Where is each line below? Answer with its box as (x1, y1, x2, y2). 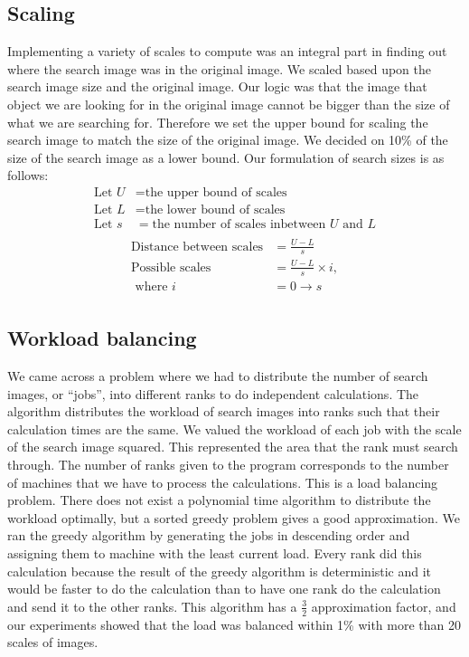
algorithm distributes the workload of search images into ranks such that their (7, 402, 440, 421)
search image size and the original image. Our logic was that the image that (7, 77, 427, 96)
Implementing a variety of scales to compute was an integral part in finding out (7, 42, 447, 61)
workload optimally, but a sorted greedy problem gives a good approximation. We (7, 508, 460, 527)
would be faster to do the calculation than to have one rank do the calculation (7, 579, 441, 598)
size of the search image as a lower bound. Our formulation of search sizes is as (7, 148, 445, 167)
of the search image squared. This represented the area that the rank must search (7, 437, 458, 456)
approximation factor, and (311, 596, 456, 615)
